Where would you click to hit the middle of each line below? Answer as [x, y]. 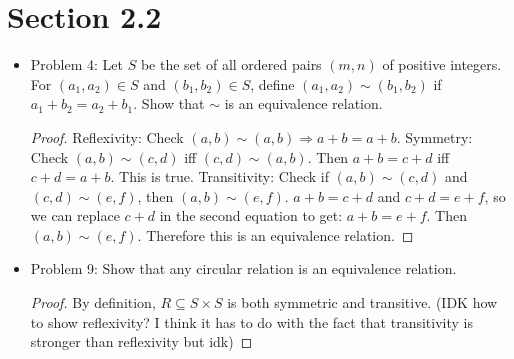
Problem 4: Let [77, 64]
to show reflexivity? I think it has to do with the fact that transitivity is [251, 321]
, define [272, 83]
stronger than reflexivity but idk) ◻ [141, 341]
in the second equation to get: [251, 215]
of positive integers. [442, 64]
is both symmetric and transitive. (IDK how [362, 302]
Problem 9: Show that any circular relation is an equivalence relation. [243, 268]
